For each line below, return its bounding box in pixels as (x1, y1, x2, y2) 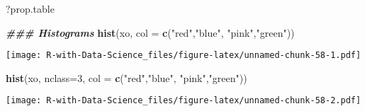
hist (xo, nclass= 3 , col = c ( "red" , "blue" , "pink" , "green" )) (6, 70, 247, 85)
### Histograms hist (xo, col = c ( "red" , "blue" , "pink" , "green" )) (6, 25, 295, 40)
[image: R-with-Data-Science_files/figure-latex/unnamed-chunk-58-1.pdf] (6, 50, 361, 61)
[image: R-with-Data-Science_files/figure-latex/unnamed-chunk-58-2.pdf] (6, 95, 361, 106)
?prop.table (6, 1, 55, 16)
